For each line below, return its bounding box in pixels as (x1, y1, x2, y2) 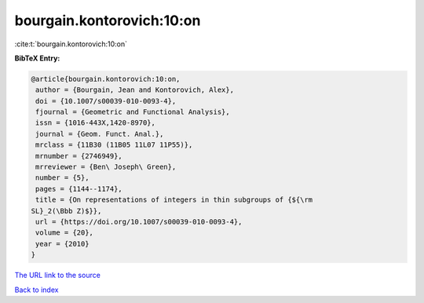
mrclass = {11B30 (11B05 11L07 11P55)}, (35, 141, 193, 149)
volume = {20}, (35, 228, 94, 237)
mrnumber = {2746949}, (35, 151, 123, 160)
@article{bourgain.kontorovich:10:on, (31, 75, 181, 83)
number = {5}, (35, 173, 90, 182)
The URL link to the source (14, 271, 101, 280)
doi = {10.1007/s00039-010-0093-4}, (35, 97, 177, 105)
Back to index (14, 285, 59, 294)
